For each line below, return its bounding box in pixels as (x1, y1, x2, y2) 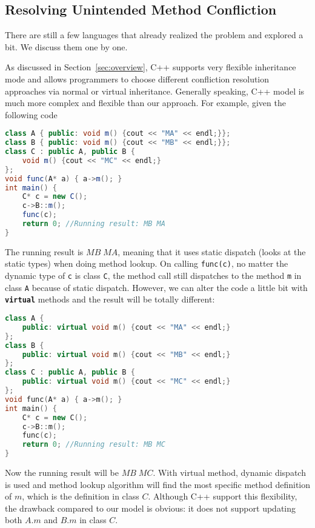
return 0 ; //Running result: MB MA (22, 219, 165, 229)
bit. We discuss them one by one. (5, 40, 128, 53)
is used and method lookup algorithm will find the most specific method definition (5, 478, 310, 490)
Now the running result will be (5, 466, 119, 479)
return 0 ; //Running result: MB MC (22, 440, 165, 449)
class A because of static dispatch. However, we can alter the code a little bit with (5, 281, 308, 293)
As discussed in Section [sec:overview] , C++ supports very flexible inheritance (5, 61, 296, 73)
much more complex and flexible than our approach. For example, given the (5, 96, 286, 109)
